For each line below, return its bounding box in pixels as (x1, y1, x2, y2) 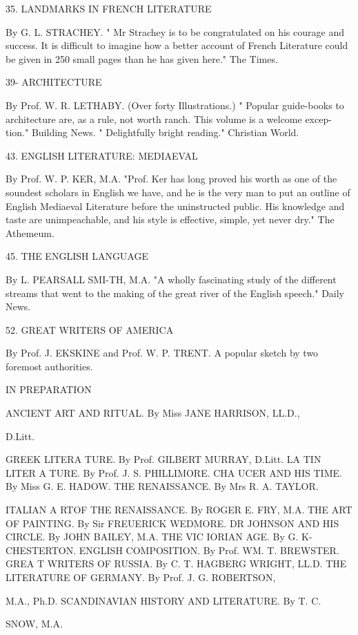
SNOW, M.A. (6, 616, 63, 631)
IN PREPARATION (6, 382, 92, 397)
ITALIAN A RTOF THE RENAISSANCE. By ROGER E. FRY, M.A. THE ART (6, 502, 352, 517)
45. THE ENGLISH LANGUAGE (6, 249, 149, 263)
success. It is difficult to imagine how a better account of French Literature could (6, 38, 348, 53)
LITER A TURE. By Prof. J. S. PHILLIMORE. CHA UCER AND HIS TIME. (6, 465, 342, 480)
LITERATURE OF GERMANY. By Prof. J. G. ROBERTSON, (6, 570, 276, 584)
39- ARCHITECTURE (6, 75, 102, 89)
